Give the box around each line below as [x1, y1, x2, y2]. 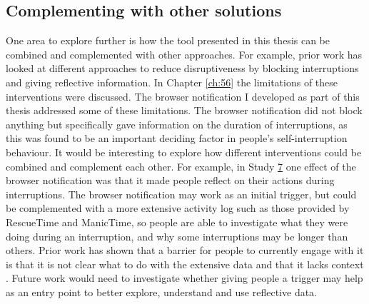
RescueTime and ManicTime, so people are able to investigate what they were [6, 214, 348, 229]
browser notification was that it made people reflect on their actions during [6, 173, 335, 188]
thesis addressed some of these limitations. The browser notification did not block [6, 103, 363, 118]
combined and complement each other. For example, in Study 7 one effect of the [6, 158, 356, 173]
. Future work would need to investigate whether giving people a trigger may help [6, 270, 363, 285]
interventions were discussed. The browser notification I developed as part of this [6, 88, 360, 103]
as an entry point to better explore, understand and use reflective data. [6, 284, 318, 299]
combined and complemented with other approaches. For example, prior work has [6, 46, 363, 61]
